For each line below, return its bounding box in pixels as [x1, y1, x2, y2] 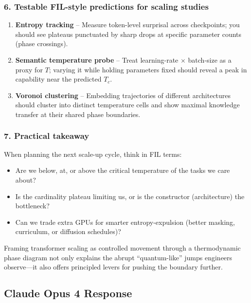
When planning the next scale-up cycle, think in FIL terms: [4, 149, 182, 159]
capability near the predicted [15, 74, 102, 84]
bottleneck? [15, 201, 50, 211]
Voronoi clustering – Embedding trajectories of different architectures [15, 90, 231, 100]
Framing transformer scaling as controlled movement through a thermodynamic [4, 242, 241, 252]
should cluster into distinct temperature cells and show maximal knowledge [15, 100, 240, 110]
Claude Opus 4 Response [4, 286, 132, 301]
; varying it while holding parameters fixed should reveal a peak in [49, 64, 247, 74]
